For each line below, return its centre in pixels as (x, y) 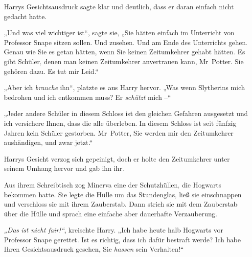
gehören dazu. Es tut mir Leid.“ (51, 71)
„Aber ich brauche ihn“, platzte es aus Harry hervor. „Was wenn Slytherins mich (125, 87)
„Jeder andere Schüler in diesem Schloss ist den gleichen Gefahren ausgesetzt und (126, 113)
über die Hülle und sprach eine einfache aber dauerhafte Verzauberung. (111, 213)
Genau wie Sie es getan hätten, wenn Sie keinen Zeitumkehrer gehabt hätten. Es (125, 52)
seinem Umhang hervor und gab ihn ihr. (64, 168)
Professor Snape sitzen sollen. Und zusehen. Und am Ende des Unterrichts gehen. (126, 42)
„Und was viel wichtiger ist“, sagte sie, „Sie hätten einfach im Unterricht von (119, 33)
